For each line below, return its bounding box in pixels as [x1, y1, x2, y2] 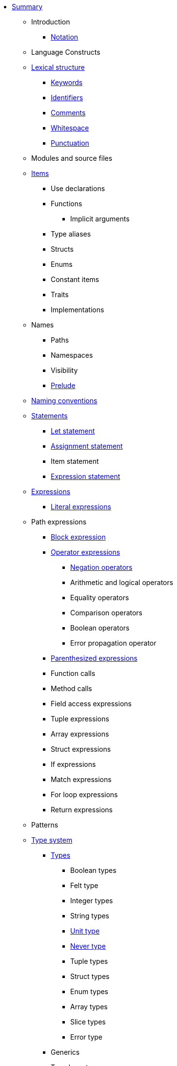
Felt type [70, 881, 98, 890]
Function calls [51, 669, 96, 677]
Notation [51, 33, 79, 41]
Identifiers [51, 93, 83, 102]
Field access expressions [51, 699, 132, 708]
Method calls [51, 684, 92, 693]
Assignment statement [51, 442, 123, 450]
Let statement [51, 427, 95, 435]
